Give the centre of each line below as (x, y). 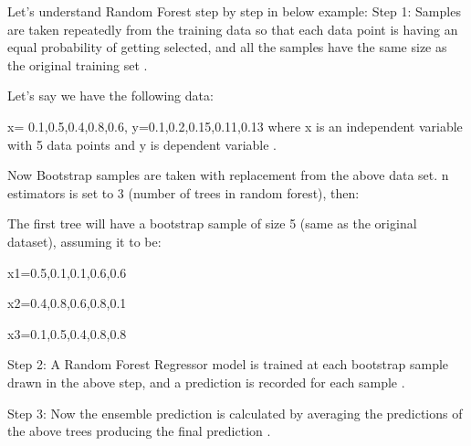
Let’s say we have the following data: (110, 96)
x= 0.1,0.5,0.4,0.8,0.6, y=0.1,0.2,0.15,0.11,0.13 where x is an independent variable (235, 126)
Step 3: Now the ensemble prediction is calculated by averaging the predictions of (235, 413)
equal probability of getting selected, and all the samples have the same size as (227, 47)
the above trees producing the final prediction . (139, 431)
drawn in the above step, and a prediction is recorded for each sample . (206, 382)
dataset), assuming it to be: (84, 241)
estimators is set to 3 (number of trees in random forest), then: (183, 192)
